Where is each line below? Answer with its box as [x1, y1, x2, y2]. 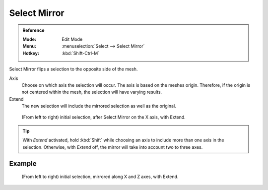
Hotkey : [22, 50, 40, 56]
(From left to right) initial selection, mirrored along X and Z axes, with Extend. [21, 174, 179, 180]
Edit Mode [62, 36, 83, 42]
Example [9, 159, 37, 168]
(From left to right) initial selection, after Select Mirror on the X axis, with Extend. [21, 114, 186, 120]
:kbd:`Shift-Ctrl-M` [62, 50, 99, 56]
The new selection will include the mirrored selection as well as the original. [21, 103, 176, 109]
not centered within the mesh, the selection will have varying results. [21, 89, 162, 95]
